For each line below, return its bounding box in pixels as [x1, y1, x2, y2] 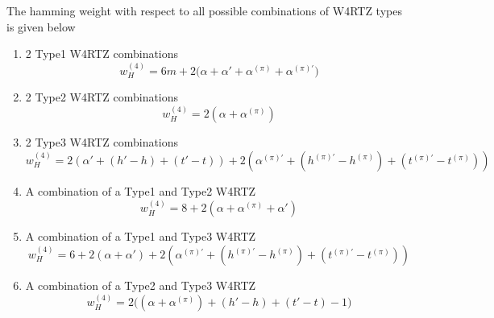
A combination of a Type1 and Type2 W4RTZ [25, 183, 256, 200]
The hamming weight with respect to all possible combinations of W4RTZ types [6, 2, 402, 19]
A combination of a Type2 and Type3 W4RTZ [25, 277, 256, 294]
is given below [6, 18, 76, 35]
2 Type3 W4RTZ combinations [25, 134, 179, 151]
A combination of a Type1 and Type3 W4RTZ [25, 228, 256, 245]
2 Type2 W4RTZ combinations [25, 89, 179, 105]
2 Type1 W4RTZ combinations [25, 45, 179, 62]
